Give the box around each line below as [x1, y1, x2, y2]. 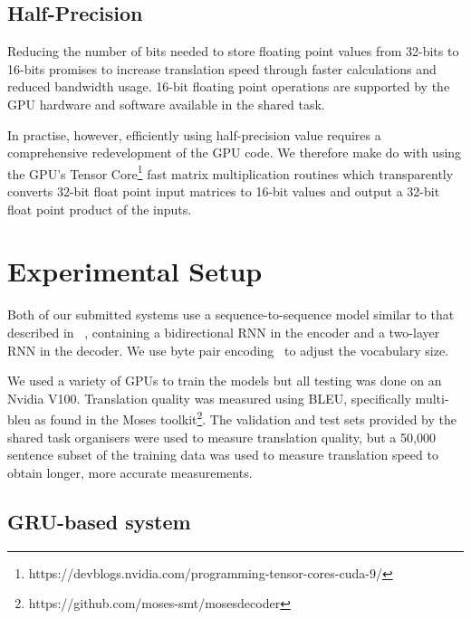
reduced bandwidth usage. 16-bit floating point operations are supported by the [7, 77, 450, 96]
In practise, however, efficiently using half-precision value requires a [7, 125, 381, 144]
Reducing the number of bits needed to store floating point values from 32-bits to [7, 42, 459, 61]
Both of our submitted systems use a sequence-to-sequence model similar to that [7, 305, 455, 324]
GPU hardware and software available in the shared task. [7, 94, 325, 113]
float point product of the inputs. [7, 199, 192, 218]
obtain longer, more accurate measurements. [7, 462, 253, 481]
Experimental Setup [7, 252, 263, 290]
